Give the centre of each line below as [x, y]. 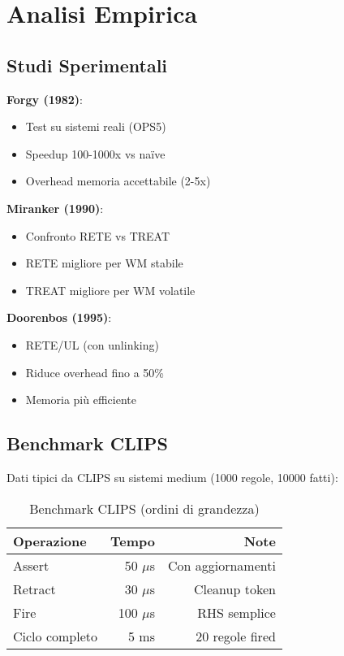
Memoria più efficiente [81, 400]
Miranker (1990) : [55, 208]
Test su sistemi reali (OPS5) [96, 126]
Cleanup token [235, 589]
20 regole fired [236, 636]
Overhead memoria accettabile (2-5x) [118, 181]
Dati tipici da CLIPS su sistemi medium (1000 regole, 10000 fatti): [172, 477]
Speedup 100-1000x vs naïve [95, 153]
